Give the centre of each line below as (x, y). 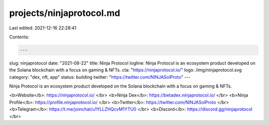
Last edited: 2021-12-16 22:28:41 (43, 28)
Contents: (19, 37)
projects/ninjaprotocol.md (65, 13)
